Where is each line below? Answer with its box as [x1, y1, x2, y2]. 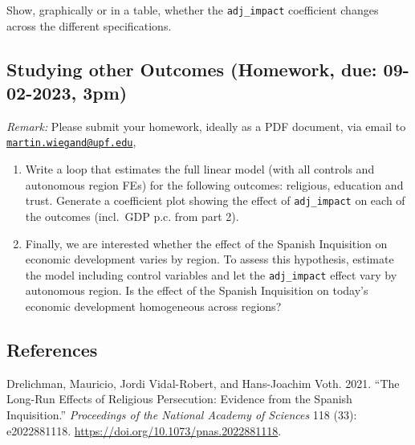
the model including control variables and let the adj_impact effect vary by [25, 266, 397, 283]
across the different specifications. [6, 17, 172, 34]
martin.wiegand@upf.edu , [6, 133, 136, 150]
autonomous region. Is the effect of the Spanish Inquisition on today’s [25, 282, 368, 299]
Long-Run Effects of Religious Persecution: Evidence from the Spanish [6, 390, 352, 407]
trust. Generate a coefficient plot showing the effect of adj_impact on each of [25, 192, 405, 209]
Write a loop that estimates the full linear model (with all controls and [25, 161, 375, 178]
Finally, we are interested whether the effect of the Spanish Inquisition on [25, 235, 388, 251]
